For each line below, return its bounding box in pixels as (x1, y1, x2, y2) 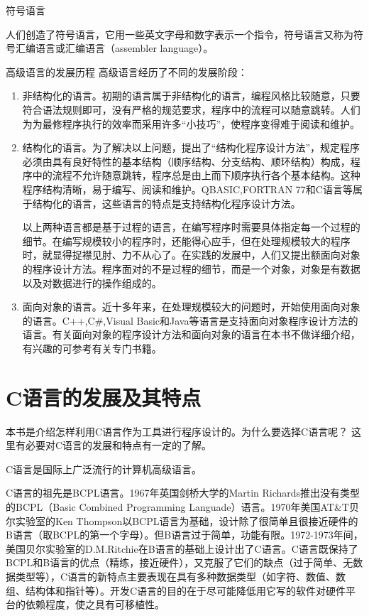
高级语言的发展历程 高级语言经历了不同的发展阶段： (6, 64, 248, 79)
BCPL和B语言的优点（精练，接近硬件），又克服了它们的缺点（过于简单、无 (6, 555, 353, 570)
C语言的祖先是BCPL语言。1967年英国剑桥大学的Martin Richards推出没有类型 (6, 485, 360, 500)
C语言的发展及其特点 (6, 382, 202, 411)
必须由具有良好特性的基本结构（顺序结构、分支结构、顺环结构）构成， (22, 153, 351, 168)
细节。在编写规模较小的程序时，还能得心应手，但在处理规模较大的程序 (22, 233, 351, 248)
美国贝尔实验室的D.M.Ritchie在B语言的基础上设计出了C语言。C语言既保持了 (6, 541, 358, 556)
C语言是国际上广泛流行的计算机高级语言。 (6, 461, 202, 476)
